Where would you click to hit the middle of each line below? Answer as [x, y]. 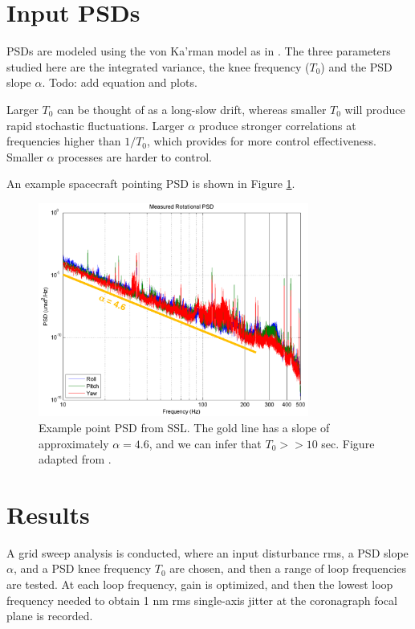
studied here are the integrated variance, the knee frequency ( [158, 66]
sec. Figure [348, 443]
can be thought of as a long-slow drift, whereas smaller [192, 109]
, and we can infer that [205, 443]
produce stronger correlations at [277, 125]
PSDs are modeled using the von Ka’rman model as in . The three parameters [199, 51]
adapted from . [75, 459]
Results [48, 514]
